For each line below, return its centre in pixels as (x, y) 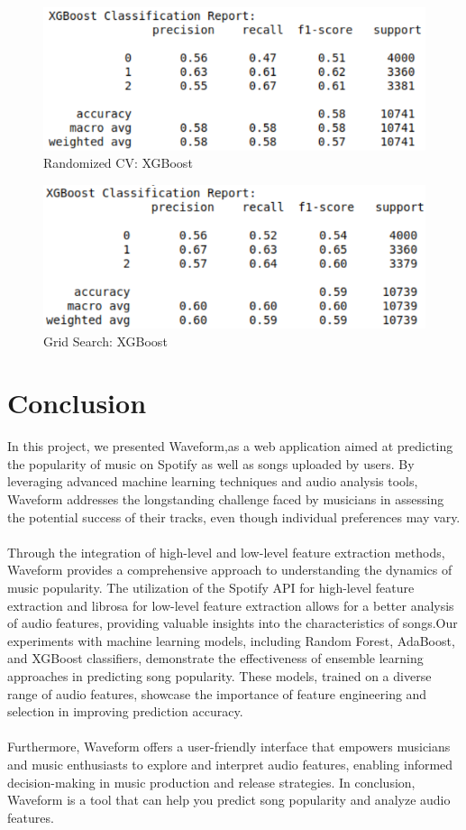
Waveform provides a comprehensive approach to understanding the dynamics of (230, 570)
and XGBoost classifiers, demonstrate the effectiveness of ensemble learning (215, 658)
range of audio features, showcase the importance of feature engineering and (217, 693)
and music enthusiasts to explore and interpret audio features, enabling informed (230, 764)
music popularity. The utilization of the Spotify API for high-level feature (211, 588)
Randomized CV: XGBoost (118, 163)
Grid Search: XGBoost (105, 341)
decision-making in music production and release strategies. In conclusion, (211, 782)
